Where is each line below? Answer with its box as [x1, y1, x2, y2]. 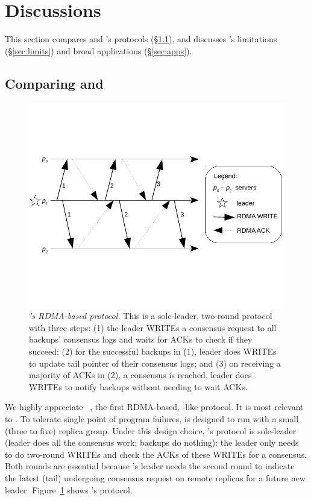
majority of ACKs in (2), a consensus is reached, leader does [29, 369, 252, 381]
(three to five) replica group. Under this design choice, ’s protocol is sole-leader [5, 424, 297, 437]
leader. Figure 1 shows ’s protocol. [5, 483, 133, 496]
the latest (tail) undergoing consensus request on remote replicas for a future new [5, 472, 306, 484]
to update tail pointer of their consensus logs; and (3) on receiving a [29, 356, 281, 369]
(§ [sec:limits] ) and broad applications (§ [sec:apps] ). [5, 44, 192, 57]
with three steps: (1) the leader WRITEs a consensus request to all [29, 321, 277, 334]
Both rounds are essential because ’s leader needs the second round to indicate [5, 460, 295, 472]
